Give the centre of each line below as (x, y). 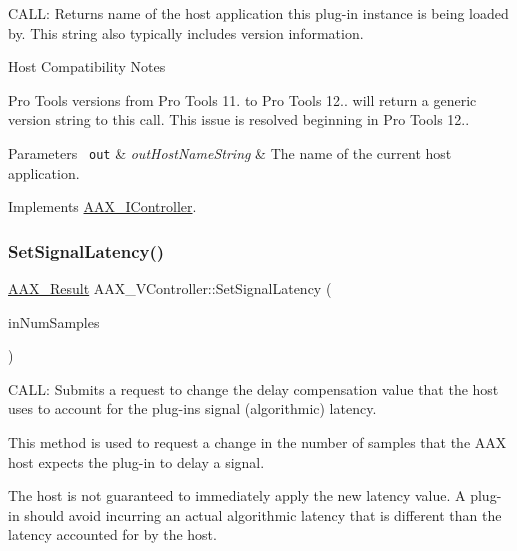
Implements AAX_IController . (102, 206)
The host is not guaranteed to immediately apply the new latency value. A (237, 495)
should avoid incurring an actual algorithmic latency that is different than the (263, 514)
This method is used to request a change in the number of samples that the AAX (257, 442)
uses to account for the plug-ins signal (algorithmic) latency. (192, 408)
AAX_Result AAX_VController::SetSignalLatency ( (170, 288)
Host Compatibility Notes (87, 66)
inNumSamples (54, 321)
